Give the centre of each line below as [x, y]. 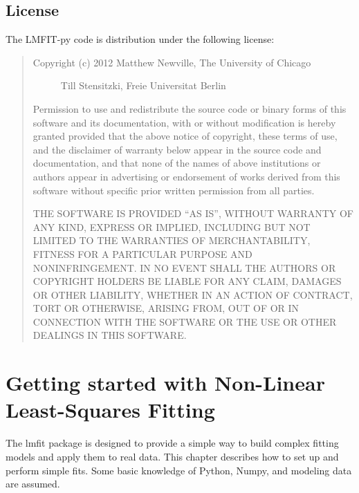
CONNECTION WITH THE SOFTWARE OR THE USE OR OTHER [185, 321]
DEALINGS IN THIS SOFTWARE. [110, 335]
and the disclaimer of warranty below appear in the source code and [177, 149]
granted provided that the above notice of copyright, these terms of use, [185, 136]
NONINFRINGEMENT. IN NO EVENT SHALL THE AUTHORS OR [184, 267]
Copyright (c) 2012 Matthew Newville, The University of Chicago [172, 62]
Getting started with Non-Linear [165, 383]
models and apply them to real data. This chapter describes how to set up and [172, 456]
